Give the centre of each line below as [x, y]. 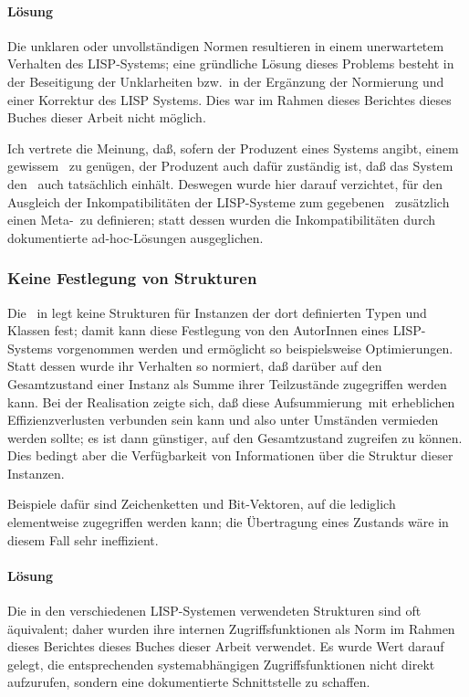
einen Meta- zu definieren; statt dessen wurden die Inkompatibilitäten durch [221, 220]
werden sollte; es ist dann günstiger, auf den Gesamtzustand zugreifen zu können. [235, 437]
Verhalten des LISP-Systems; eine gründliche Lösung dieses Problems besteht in [231, 63]
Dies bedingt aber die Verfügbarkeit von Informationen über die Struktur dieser [230, 455]
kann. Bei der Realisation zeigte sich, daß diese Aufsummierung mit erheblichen [231, 401]
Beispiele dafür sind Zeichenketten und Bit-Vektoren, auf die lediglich [202, 504]
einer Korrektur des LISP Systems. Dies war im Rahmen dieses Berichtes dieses [229, 99]
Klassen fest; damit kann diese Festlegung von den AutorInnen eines [198, 330]
